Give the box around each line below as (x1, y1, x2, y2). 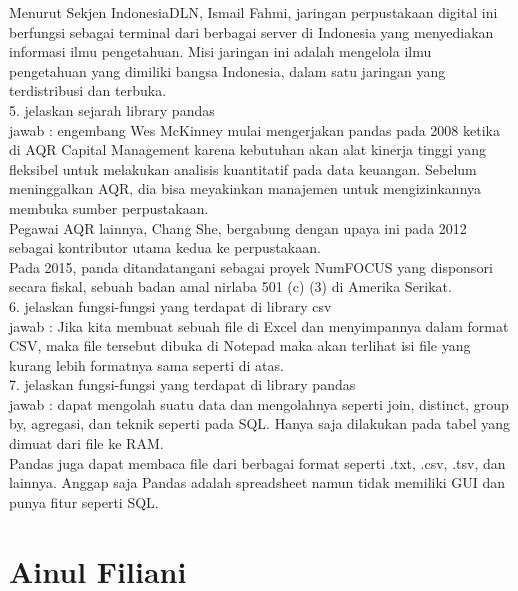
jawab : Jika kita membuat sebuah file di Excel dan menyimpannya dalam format (9, 315, 509, 336)
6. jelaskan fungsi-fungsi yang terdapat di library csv (9, 295, 332, 316)
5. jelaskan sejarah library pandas (9, 99, 215, 120)
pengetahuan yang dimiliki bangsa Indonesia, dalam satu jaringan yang (9, 60, 446, 81)
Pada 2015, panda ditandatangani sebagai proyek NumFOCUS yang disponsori (9, 256, 493, 277)
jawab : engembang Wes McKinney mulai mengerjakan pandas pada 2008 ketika (9, 119, 500, 140)
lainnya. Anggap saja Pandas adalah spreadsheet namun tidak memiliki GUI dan (9, 472, 506, 493)
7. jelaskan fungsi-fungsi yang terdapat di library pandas (9, 374, 356, 395)
